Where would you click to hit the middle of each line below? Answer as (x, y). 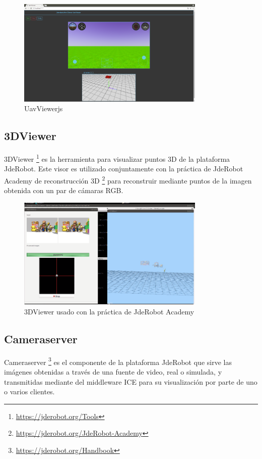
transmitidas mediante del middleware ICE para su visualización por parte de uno (131, 381)
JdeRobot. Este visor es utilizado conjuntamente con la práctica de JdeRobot (124, 169)
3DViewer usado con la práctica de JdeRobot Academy (109, 311)
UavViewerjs (44, 108)
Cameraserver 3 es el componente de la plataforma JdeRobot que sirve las (118, 361)
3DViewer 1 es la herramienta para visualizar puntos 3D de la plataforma (117, 158)
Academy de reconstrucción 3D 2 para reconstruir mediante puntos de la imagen (128, 180)
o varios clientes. (29, 392)
